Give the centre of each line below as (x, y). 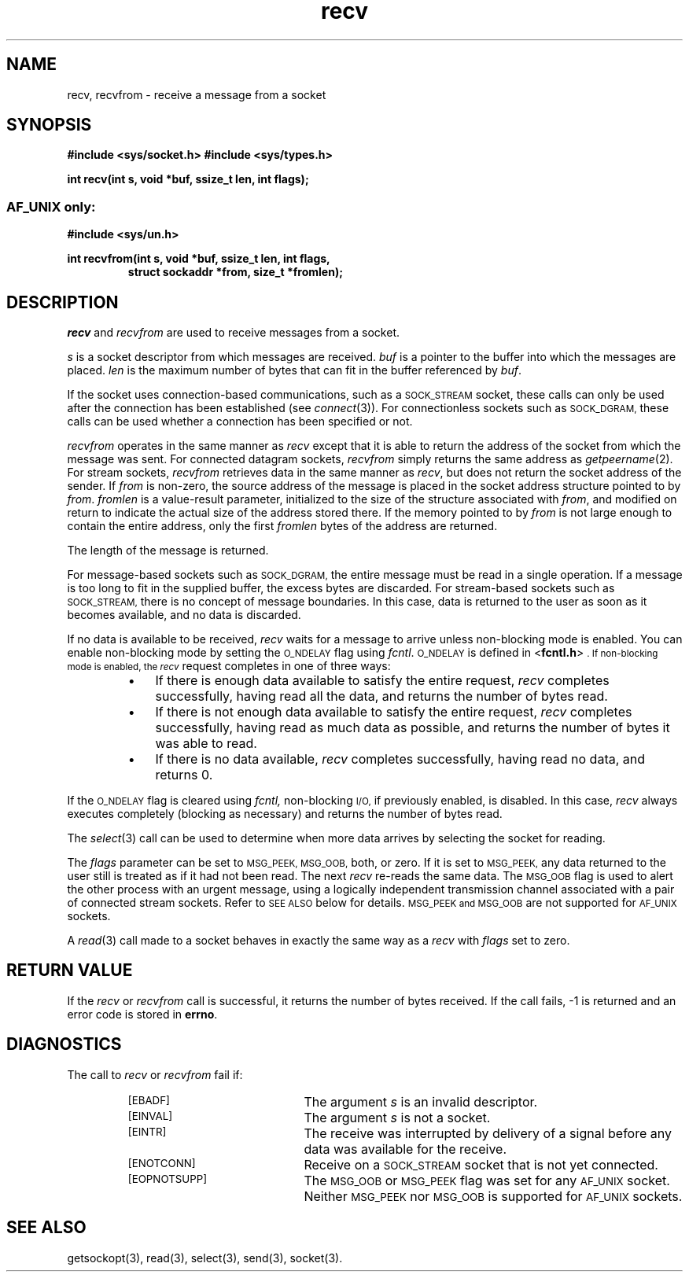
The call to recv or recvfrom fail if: (155, 1074)
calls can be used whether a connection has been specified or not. (240, 422)
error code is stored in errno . (142, 1014)
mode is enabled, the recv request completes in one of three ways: (229, 666)
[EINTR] (147, 1131)
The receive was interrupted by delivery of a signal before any (488, 1133)
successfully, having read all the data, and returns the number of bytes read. (381, 696)
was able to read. (206, 744)
